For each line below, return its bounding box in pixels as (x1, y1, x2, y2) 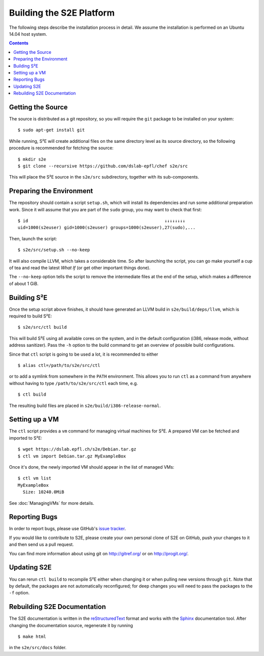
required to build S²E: (9, 313, 52, 319)
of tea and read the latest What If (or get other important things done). (9, 265, 151, 271)
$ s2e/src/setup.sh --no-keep (18, 247, 90, 253)
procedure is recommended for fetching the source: (9, 145, 114, 151)
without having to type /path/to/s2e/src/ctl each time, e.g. (9, 380, 138, 386)
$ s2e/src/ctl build (18, 324, 67, 330)
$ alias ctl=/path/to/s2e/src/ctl (18, 362, 100, 368)
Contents (9, 40, 29, 46)
